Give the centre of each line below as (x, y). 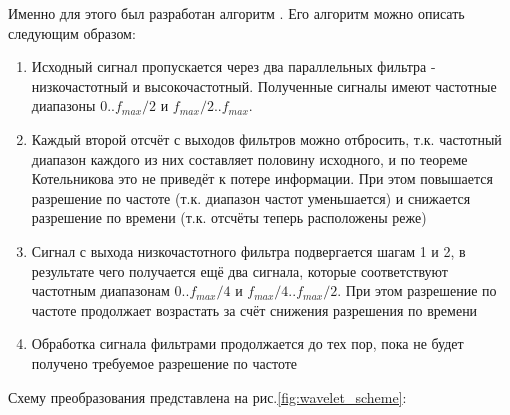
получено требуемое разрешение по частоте (164, 362)
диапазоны (63, 105)
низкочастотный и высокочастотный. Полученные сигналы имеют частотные (264, 85)
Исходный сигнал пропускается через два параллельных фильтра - (233, 66)
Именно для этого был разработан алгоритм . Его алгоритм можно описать (236, 13)
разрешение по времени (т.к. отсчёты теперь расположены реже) (229, 217)
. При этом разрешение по (417, 290)
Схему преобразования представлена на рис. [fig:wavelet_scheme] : (207, 396)
